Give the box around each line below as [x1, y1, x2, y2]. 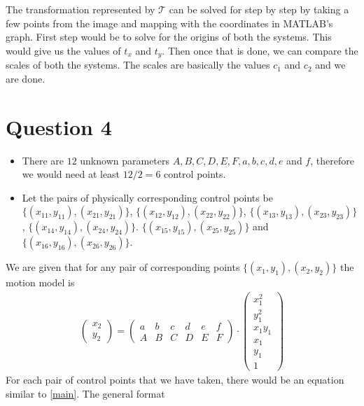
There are [22, 153, 64, 167]
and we [315, 57, 346, 72]
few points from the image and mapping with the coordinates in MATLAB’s [6, 15, 333, 30]
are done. [6, 71, 45, 85]
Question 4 [6, 112, 112, 141]
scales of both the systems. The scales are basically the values [6, 57, 270, 72]
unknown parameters [80, 153, 170, 167]
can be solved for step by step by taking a [169, 2, 349, 16]
